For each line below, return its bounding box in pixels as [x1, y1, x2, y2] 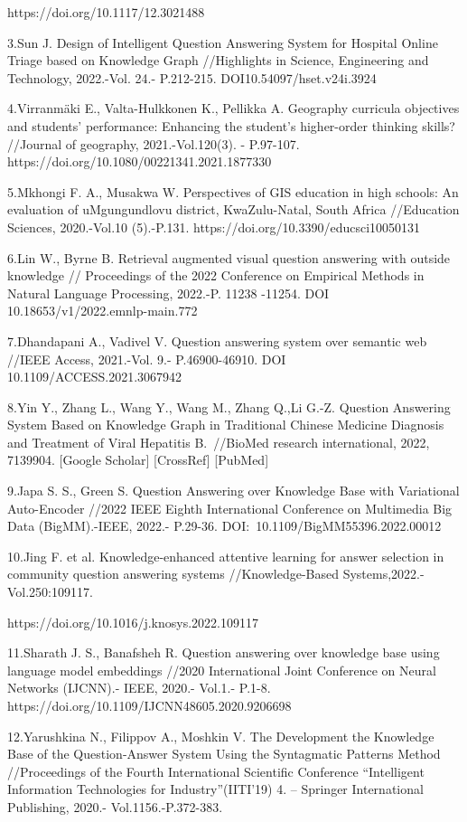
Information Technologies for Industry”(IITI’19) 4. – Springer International [7, 779, 424, 798]
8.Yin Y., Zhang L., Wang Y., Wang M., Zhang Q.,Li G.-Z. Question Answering [7, 397, 451, 416]
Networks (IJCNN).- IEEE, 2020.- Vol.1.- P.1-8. [7, 678, 271, 697]
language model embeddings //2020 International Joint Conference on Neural [7, 660, 436, 679]
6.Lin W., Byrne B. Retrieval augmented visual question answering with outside [7, 248, 451, 267]
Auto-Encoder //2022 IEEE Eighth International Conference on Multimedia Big [7, 498, 453, 517]
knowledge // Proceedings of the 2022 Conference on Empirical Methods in [7, 266, 425, 285]
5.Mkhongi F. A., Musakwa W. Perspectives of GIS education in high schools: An [7, 182, 459, 201]
